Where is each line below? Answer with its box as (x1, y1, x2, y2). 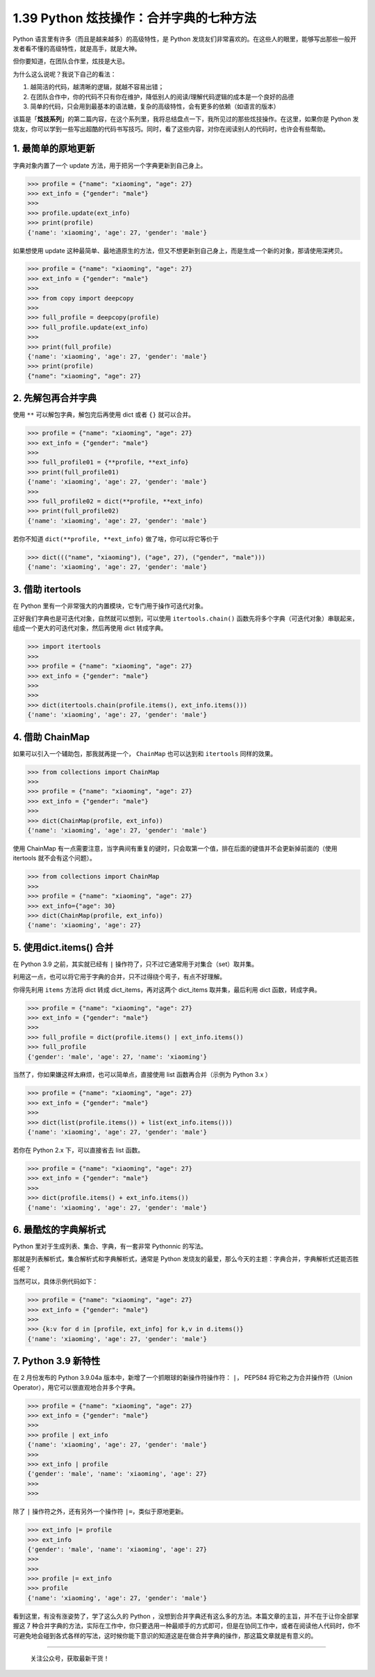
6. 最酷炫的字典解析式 (12, 1223, 106, 1235)
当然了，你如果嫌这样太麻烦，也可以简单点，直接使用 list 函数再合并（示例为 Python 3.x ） (12, 1070, 272, 1079)
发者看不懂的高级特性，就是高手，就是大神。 (12, 44, 141, 52)
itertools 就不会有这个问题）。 (12, 854, 97, 862)
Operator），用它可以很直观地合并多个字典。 (12, 1383, 139, 1391)
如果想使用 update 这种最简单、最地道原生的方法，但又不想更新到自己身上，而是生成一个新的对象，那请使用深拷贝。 (12, 246, 347, 255)
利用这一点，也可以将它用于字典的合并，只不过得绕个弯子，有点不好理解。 (12, 972, 226, 981)
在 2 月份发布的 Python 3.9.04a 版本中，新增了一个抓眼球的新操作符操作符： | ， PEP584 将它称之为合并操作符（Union (12, 1374, 353, 1382)
